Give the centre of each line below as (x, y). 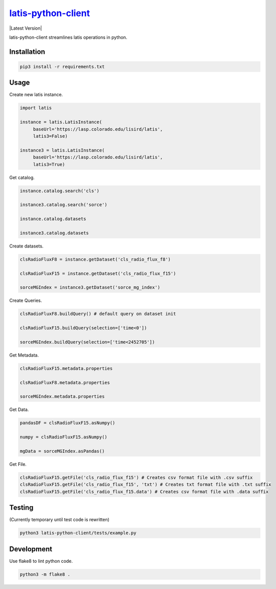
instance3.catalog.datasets (54, 233)
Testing (21, 508)
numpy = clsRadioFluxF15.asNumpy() (63, 437)
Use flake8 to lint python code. (41, 561)
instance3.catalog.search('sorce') (63, 205)
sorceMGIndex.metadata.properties (62, 397)
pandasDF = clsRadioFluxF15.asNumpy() (67, 423)
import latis (36, 108)
